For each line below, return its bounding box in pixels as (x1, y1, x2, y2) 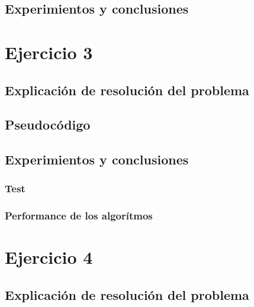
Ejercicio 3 (5, 40, 93, 64)
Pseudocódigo (5, 115, 91, 134)
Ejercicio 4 (5, 245, 93, 269)
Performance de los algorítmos (5, 208, 153, 223)
